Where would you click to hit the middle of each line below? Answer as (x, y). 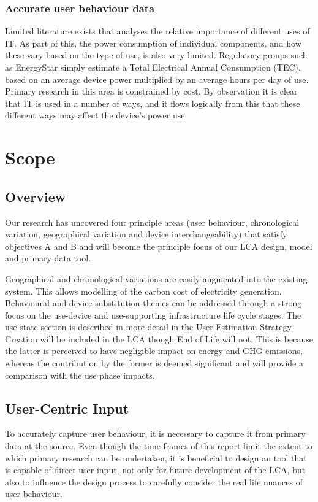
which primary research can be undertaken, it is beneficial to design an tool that (156, 458)
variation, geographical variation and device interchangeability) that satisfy (146, 234)
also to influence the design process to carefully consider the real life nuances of (154, 481)
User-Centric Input (67, 408)
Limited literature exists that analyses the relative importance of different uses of (157, 31)
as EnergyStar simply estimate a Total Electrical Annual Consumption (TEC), (153, 67)
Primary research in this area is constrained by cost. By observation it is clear (151, 91)
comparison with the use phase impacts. (80, 375)
